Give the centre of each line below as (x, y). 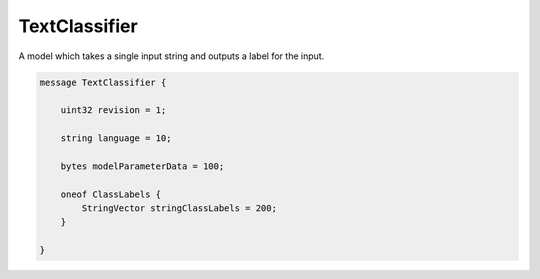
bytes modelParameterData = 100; (142, 166)
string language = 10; (116, 138)
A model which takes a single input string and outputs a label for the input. (171, 56)
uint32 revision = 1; (113, 110)
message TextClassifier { (103, 82)
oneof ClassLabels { (111, 194)
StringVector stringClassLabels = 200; (179, 208)
